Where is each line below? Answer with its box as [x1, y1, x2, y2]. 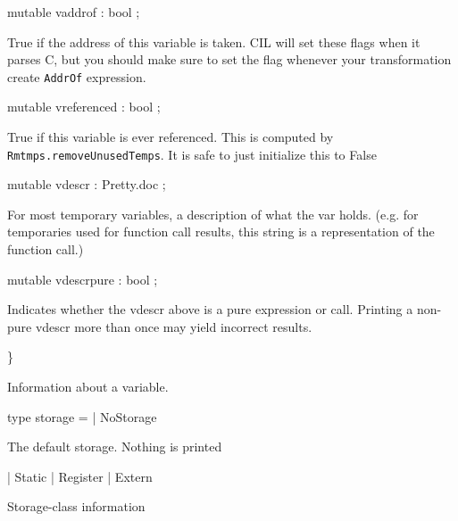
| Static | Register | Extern [7, 467, 153, 485]
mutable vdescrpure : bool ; [7, 269, 158, 288]
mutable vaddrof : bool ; [7, 3, 140, 21]
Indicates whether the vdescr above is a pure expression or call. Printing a [7, 300, 413, 318]
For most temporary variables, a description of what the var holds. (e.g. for [7, 204, 419, 223]
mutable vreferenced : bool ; [7, 97, 161, 116]
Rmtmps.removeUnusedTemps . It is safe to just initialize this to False [7, 145, 377, 163]
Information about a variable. [7, 377, 169, 396]
